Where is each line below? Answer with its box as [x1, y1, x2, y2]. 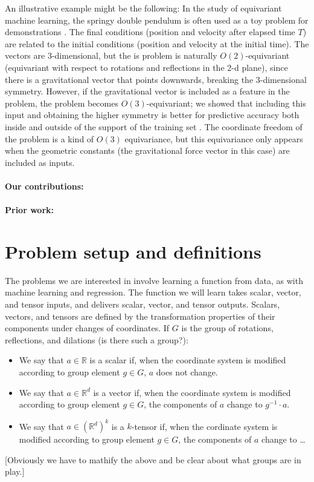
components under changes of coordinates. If [5, 322, 170, 334]
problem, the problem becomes [5, 96, 118, 109]
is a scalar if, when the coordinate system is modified [89, 354, 286, 366]
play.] [5, 465, 25, 478]
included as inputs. [5, 156, 75, 168]
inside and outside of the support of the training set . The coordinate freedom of [5, 120, 303, 133]
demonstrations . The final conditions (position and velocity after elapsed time [5, 25, 295, 38]
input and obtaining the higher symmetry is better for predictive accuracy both [5, 108, 300, 121]
